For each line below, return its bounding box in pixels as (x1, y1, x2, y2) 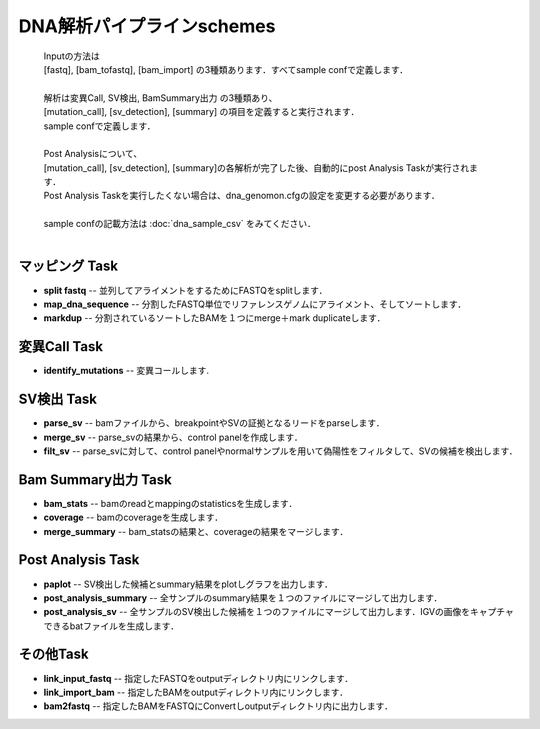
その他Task (18, 646, 89, 663)
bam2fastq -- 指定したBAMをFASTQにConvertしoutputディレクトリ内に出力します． (43, 700, 394, 712)
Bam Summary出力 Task (18, 471, 172, 488)
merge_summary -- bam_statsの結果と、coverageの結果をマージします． (43, 525, 349, 537)
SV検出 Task (18, 391, 98, 408)
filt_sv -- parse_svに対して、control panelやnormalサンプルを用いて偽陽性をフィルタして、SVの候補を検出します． (43, 445, 519, 457)
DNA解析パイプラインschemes (18, 15, 276, 37)
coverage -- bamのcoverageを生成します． (43, 511, 224, 524)
